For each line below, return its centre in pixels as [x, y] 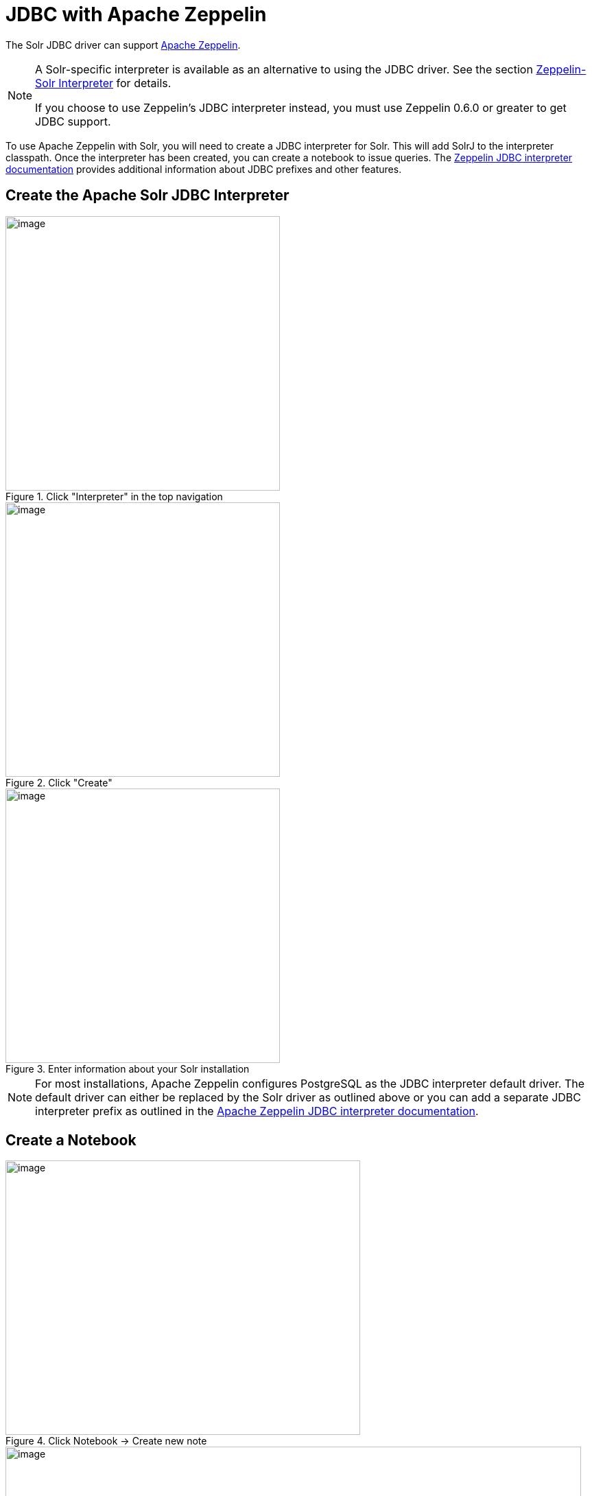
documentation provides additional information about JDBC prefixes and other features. [204, 169]
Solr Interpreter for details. [103, 83]
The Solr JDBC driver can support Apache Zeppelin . [123, 45]
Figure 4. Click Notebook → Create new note [106, 1441]
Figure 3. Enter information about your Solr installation [128, 1068]
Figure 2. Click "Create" [59, 782]
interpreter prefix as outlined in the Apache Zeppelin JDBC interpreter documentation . [257, 1111]
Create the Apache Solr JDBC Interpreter [147, 196]
